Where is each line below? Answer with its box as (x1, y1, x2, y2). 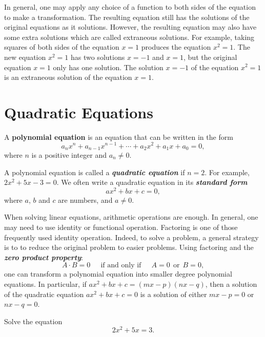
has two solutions (70, 51, 125, 62)
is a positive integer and (31, 150, 107, 160)
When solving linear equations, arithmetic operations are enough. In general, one (4, 212, 258, 222)
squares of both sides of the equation (4, 41, 119, 52)
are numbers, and (58, 194, 113, 205)
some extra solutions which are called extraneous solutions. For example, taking (4, 31, 255, 42)
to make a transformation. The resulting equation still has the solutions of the (4, 11, 250, 22)
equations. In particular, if (4, 279, 87, 289)
